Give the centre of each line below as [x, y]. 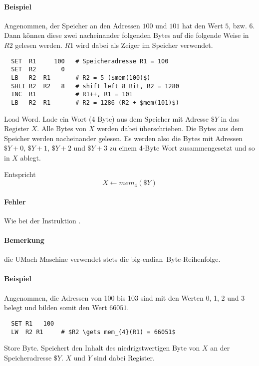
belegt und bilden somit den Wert [56, 307]
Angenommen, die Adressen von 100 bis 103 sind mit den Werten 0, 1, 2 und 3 [125, 297]
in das [230, 118]
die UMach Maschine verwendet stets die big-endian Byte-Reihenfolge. [112, 259]
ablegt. [30, 157]
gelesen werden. [39, 45]
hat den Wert [202, 25]
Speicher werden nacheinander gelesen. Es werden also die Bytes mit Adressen [124, 138]
